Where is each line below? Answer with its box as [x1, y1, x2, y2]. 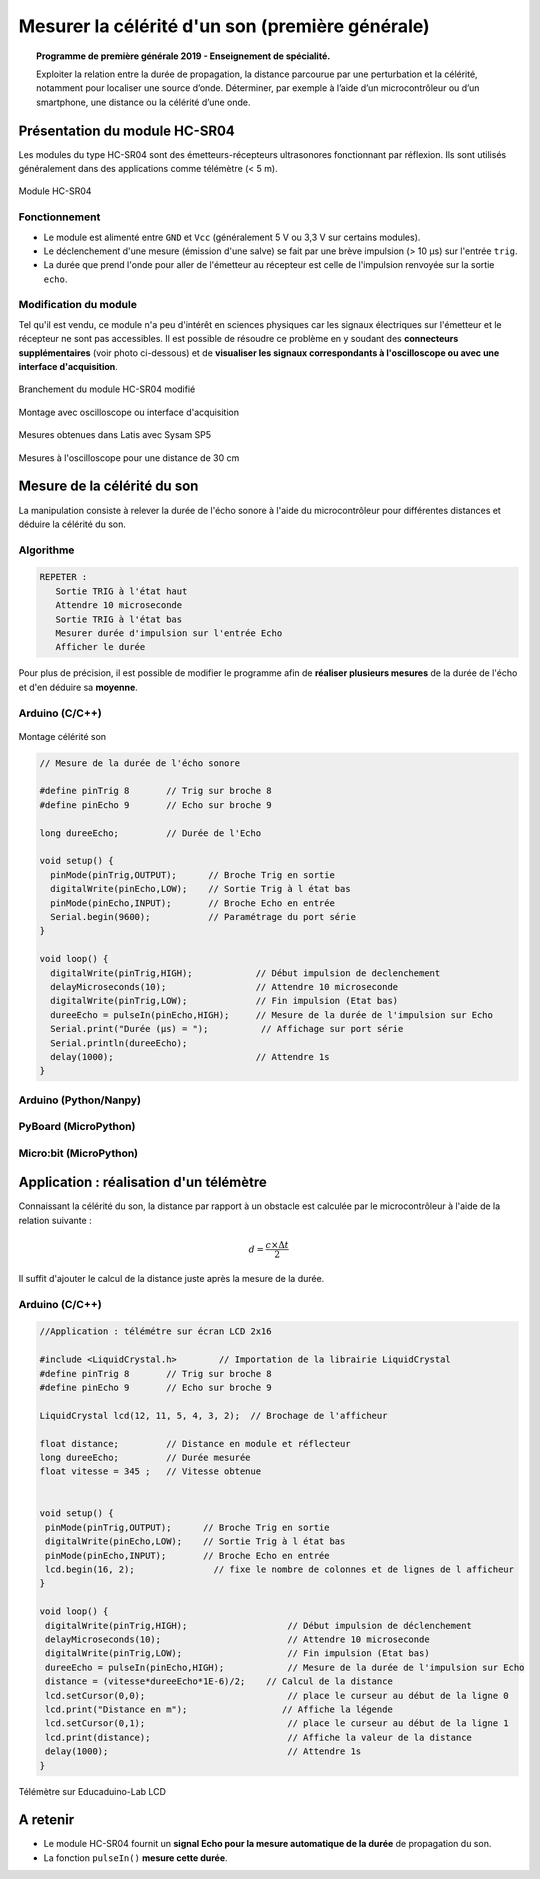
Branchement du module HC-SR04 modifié [18, 383, 196, 395]
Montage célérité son [18, 730, 107, 742]
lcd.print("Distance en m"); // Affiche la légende [45, 1703, 394, 1715]
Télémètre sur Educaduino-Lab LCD [18, 1785, 167, 1797]
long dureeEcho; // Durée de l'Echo [39, 827, 262, 839]
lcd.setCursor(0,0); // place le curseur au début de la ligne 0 [45, 1690, 509, 1701]
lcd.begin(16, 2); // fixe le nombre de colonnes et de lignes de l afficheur [45, 1564, 515, 1575]
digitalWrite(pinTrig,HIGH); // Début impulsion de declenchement [50, 967, 441, 979]
